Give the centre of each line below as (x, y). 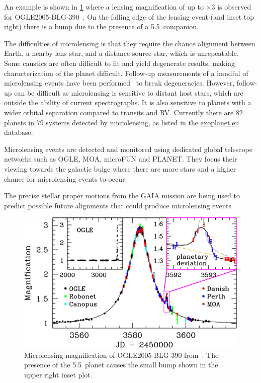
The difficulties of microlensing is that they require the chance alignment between (130, 43)
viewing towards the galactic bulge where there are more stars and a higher (120, 168)
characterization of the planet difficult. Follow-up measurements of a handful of (126, 73)
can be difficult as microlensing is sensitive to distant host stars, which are (129, 92)
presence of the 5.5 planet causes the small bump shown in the (121, 365)
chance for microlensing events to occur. (66, 178)
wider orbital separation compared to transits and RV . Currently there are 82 (123, 112)
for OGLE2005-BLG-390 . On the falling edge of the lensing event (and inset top (129, 16)
